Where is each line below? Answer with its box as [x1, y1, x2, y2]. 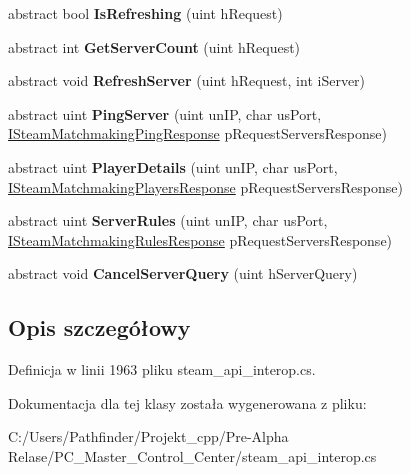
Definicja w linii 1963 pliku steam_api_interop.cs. [8, 359, 316, 380]
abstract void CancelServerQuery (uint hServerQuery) [8, 263, 358, 284]
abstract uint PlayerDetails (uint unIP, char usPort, [8, 156, 338, 177]
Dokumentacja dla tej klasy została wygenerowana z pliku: [8, 392, 367, 413]
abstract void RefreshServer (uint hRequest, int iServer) [8, 70, 366, 91]
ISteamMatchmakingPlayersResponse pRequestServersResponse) [8, 176, 403, 197]
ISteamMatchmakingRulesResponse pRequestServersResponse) [8, 229, 393, 250]
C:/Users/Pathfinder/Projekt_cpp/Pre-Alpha [8, 426, 289, 447]
